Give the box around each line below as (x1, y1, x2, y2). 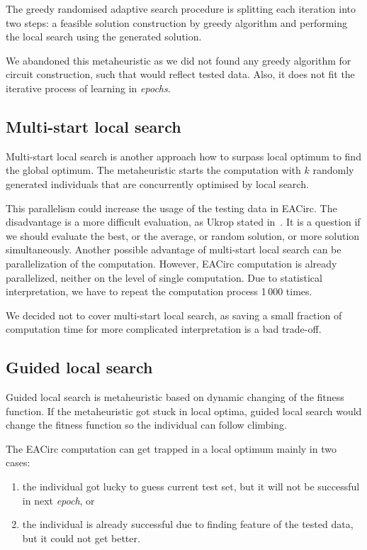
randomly (312, 163, 354, 177)
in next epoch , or (22, 493, 95, 507)
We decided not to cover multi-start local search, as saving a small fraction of (6, 307, 342, 322)
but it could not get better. (22, 530, 140, 545)
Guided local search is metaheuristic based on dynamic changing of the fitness (6, 390, 344, 405)
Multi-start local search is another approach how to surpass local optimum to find (6, 148, 361, 163)
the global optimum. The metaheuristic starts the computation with (6, 163, 301, 177)
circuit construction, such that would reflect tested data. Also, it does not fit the (6, 67, 355, 82)
